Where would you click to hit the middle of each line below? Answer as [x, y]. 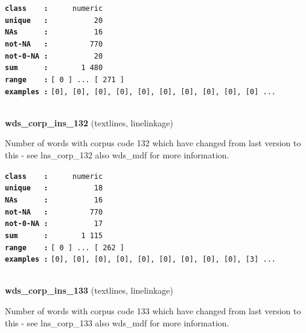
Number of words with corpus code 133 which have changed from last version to [153, 311]
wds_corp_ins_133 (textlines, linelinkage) [89, 290]
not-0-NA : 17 [54, 224]
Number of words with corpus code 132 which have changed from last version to [153, 143]
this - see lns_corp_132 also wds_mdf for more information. [117, 155]
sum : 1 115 [54, 235]
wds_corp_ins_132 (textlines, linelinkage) [89, 122]
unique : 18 [54, 188]
